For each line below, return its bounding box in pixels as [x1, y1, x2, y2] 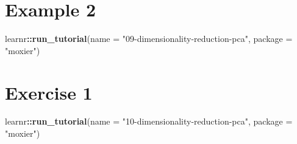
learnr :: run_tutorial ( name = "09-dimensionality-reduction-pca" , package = [5, 32, 293, 45]
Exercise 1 [5, 80, 93, 105]
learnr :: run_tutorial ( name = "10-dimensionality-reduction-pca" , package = [5, 115, 293, 128]
